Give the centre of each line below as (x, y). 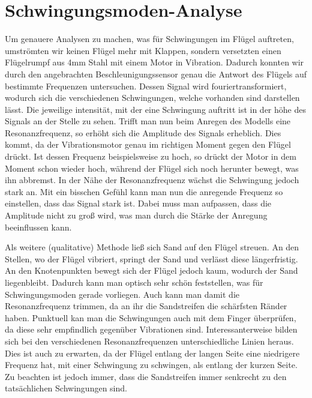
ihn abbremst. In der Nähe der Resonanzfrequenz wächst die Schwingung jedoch (152, 180)
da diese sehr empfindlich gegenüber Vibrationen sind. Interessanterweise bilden (151, 329)
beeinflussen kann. (38, 227)
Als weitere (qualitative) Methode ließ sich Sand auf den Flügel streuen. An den (152, 247)
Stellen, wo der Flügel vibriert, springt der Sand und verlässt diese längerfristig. (151, 258)
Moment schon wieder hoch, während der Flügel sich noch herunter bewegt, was (152, 168)
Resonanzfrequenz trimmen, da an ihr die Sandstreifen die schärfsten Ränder (146, 306)
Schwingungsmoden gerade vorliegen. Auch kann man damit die (122, 294)
